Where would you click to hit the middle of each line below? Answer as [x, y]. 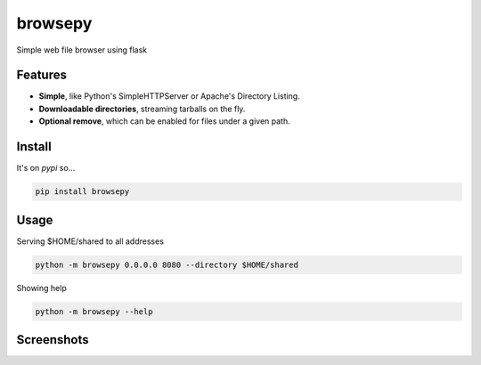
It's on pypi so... [46, 168]
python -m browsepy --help [94, 311]
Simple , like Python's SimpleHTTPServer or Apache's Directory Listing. [169, 96]
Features [41, 75]
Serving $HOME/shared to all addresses [90, 241]
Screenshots [53, 340]
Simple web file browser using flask [82, 50]
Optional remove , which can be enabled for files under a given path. [165, 121]
